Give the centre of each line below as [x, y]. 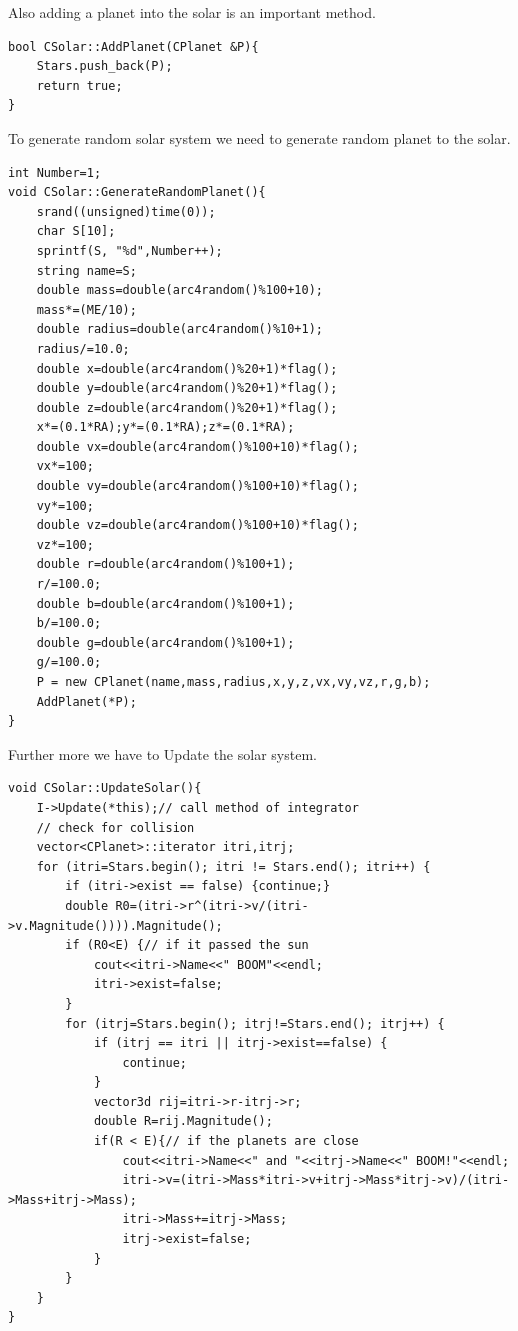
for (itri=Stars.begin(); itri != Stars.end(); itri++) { [233, 866]
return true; [79, 85]
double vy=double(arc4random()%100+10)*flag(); [197, 486]
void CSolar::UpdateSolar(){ [105, 788]
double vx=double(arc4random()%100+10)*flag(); [197, 446]
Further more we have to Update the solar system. [162, 753]
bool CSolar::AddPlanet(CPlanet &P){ [133, 46]
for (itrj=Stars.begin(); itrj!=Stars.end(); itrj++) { [255, 1023]
